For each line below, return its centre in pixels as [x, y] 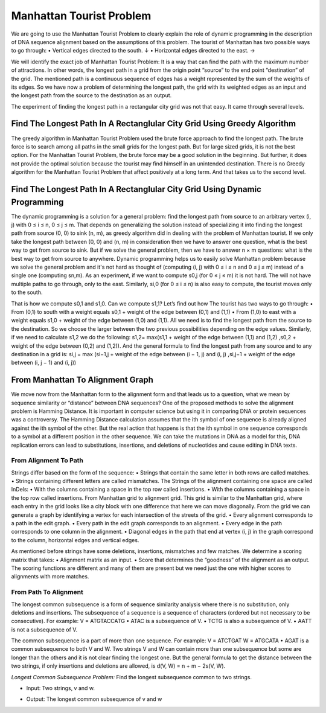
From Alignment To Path [47, 461]
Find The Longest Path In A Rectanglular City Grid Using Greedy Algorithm [153, 124]
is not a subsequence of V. [44, 629]
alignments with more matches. [50, 577]
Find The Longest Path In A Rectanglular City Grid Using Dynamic [136, 189]
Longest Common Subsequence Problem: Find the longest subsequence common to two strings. [132, 677]
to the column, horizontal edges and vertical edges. [75, 540]
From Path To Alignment [47, 592]
